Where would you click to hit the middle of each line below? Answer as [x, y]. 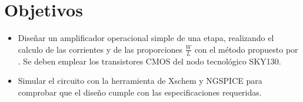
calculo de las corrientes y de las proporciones [100, 49]
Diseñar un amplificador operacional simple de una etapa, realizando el [146, 38]
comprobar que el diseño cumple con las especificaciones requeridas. [140, 92]
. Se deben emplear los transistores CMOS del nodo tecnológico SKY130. [149, 61]
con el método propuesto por [246, 49]
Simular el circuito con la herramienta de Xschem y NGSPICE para [140, 81]
